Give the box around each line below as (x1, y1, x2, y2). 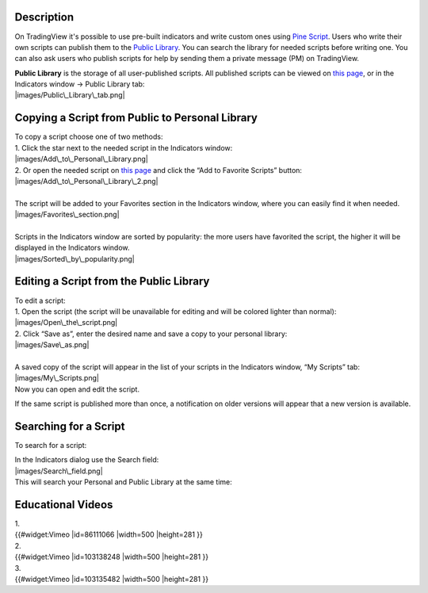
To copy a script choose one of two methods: (14, 132, 163, 142)
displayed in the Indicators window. (14, 243, 130, 253)
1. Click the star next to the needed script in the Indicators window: (14, 143, 233, 152)
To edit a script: (14, 296, 67, 305)
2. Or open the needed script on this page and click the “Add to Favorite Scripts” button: (14, 165, 303, 174)
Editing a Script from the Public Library (14, 274, 210, 289)
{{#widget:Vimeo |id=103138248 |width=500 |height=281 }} (14, 552, 209, 562)
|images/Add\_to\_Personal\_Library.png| (14, 155, 148, 164)
